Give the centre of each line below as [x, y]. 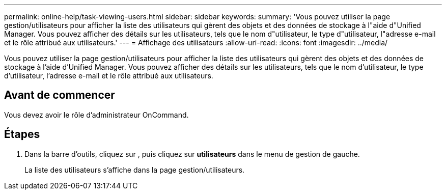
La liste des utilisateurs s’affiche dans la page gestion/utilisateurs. [135, 170]
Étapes [22, 134]
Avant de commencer [60, 95]
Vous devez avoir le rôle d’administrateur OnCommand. [96, 115]
